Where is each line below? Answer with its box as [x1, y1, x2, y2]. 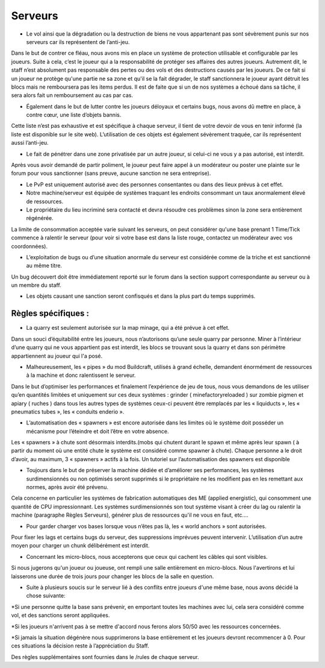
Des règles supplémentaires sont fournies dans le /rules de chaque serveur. [11, 653, 199, 660]
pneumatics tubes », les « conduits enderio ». [11, 408, 125, 415]
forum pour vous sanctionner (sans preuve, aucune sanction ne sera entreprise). [11, 169, 211, 177]
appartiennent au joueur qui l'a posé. [11, 352, 103, 359]
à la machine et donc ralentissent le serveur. [26, 371, 136, 379]
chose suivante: [26, 592, 66, 599]
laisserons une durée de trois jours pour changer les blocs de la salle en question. [11, 573, 214, 580]
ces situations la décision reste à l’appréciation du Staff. [11, 642, 150, 649]
